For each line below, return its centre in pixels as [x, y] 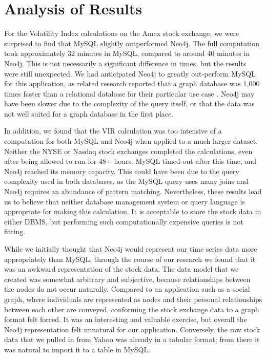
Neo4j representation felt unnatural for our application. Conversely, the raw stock [132, 329]
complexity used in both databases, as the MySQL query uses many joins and [126, 181]
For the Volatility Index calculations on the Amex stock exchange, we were [122, 33]
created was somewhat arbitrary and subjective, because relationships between [127, 279]
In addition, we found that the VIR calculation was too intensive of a [113, 131]
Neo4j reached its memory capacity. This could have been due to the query [122, 171]
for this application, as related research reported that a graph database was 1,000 [132, 83]
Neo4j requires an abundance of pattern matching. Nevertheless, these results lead [133, 191]
